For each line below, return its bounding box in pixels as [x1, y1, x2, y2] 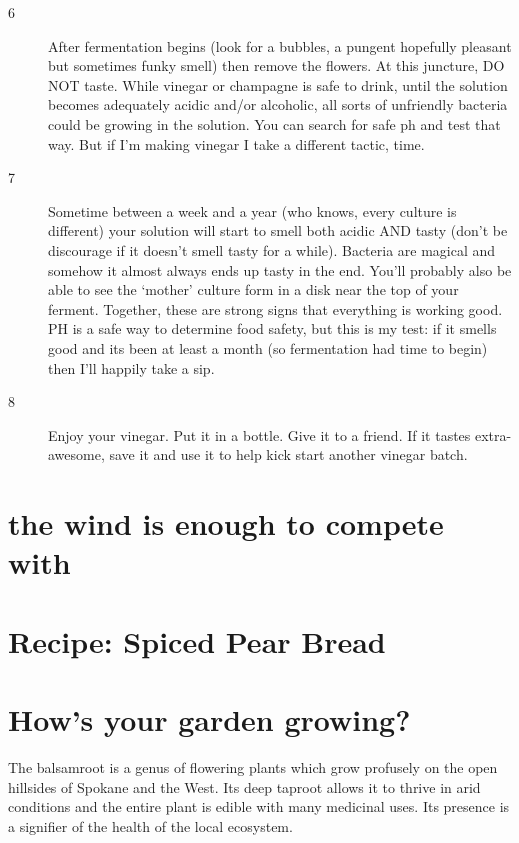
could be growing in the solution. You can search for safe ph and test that [48, 113, 501, 134]
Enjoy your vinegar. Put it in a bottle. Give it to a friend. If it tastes [48, 424, 471, 445]
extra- [475, 424, 512, 445]
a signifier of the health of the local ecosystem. [8, 815, 293, 836]
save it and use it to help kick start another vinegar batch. [109, 444, 468, 465]
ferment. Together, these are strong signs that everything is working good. [48, 298, 503, 319]
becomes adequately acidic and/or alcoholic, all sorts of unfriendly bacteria [48, 94, 508, 115]
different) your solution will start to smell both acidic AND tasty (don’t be [48, 220, 508, 241]
